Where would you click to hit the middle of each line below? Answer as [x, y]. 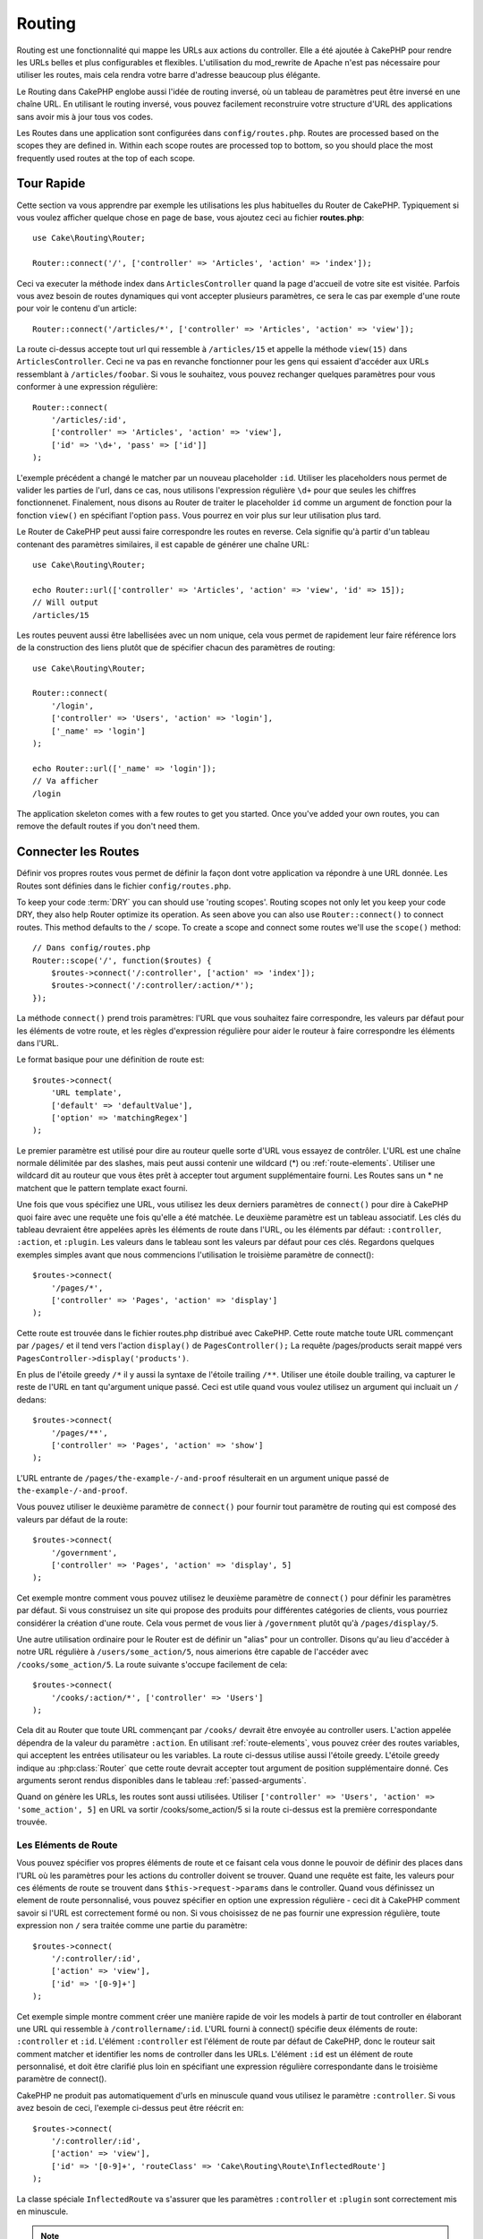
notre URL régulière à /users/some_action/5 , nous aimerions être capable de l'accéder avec [193, 1651]
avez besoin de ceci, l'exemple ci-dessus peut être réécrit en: [130, 2108]
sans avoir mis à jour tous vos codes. [85, 116]
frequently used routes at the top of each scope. [106, 158]
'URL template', [86, 1093]
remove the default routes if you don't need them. [108, 826]
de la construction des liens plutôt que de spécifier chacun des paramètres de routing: [176, 648]
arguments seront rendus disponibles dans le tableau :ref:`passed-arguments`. [161, 1780]
